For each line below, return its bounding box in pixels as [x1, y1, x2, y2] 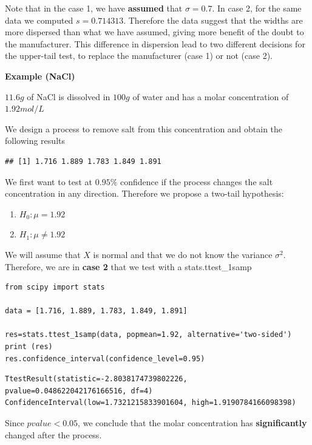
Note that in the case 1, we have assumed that [5, 2, 183, 14]
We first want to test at [5, 175, 93, 188]
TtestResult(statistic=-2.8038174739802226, [5, 375, 188, 384]
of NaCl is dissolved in [27, 90, 110, 103]
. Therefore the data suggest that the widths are [123, 13, 303, 26]
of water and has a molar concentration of [132, 90, 289, 103]
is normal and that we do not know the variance [93, 248, 273, 260]
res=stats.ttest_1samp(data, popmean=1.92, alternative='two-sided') [5, 330, 292, 339]
